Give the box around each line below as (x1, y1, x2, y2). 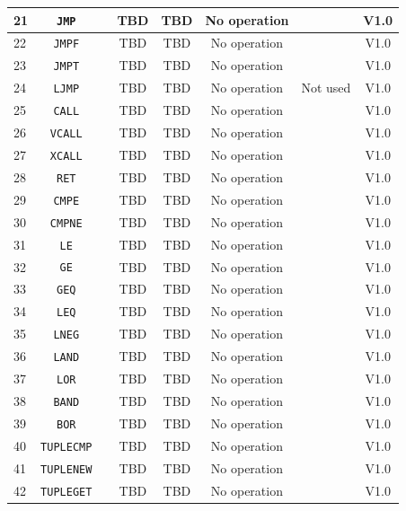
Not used (301, 78, 351, 97)
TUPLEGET (40, 485, 93, 498)
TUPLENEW (40, 463, 93, 476)
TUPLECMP (40, 440, 93, 454)
